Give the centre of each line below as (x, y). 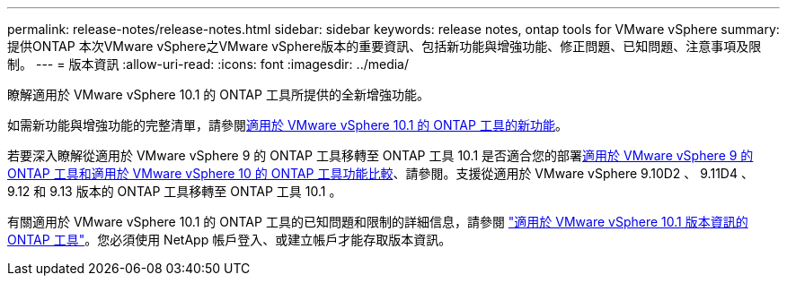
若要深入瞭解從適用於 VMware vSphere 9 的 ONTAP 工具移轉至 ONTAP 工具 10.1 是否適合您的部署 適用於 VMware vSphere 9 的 (380, 155)
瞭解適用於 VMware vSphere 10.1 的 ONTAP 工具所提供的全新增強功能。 (218, 94)
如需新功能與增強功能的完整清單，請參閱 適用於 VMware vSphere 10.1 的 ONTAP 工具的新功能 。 (287, 125)
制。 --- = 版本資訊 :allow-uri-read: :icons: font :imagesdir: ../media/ (208, 64)
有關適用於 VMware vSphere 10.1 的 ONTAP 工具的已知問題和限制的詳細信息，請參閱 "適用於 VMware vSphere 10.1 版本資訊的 (378, 222)
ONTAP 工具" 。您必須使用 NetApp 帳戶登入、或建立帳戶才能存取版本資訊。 (230, 240)
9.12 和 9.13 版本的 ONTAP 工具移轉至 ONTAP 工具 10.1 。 (175, 191)
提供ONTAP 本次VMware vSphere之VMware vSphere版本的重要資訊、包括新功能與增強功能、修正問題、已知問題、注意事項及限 (385, 46)
